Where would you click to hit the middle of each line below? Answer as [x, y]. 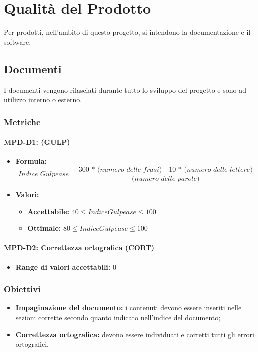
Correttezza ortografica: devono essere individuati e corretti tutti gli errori [135, 334]
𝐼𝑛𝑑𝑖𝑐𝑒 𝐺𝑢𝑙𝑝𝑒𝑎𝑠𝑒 [44, 174]
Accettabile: [49, 211]
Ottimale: [44, 228]
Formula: [31, 161]
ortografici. [32, 344]
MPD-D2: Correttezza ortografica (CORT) [79, 248]
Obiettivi [22, 289]
